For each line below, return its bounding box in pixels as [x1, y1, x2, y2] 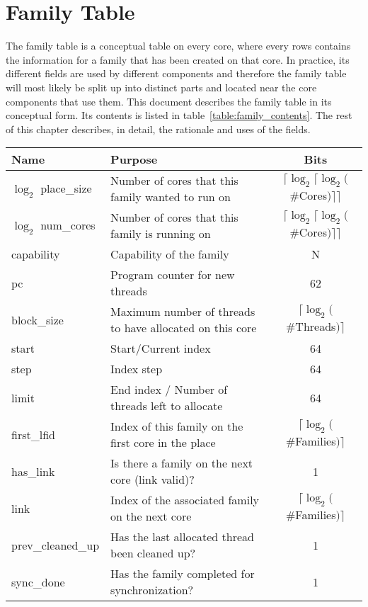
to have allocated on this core [110, 319, 257, 336]
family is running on [110, 225, 211, 242]
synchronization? [110, 582, 194, 599]
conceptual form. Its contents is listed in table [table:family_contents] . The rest [6, 108, 352, 123]
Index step [110, 361, 163, 378]
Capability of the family [110, 246, 229, 263]
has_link [11, 463, 55, 480]
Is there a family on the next [110, 455, 253, 472]
